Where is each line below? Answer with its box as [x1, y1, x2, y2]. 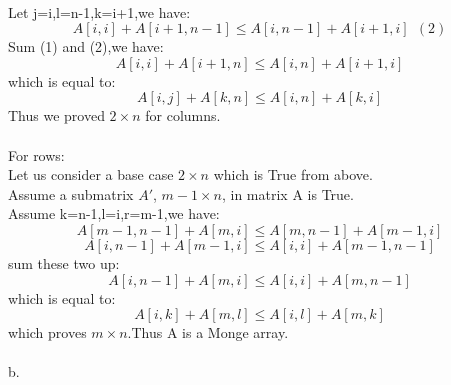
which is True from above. [213, 164, 373, 185]
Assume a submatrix [8, 183, 134, 204]
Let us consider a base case [8, 164, 174, 185]
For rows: [8, 144, 65, 165]
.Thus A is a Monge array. [127, 322, 289, 343]
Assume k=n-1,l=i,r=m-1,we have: [8, 203, 220, 224]
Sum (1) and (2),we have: [8, 36, 164, 57]
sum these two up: [8, 252, 120, 273]
